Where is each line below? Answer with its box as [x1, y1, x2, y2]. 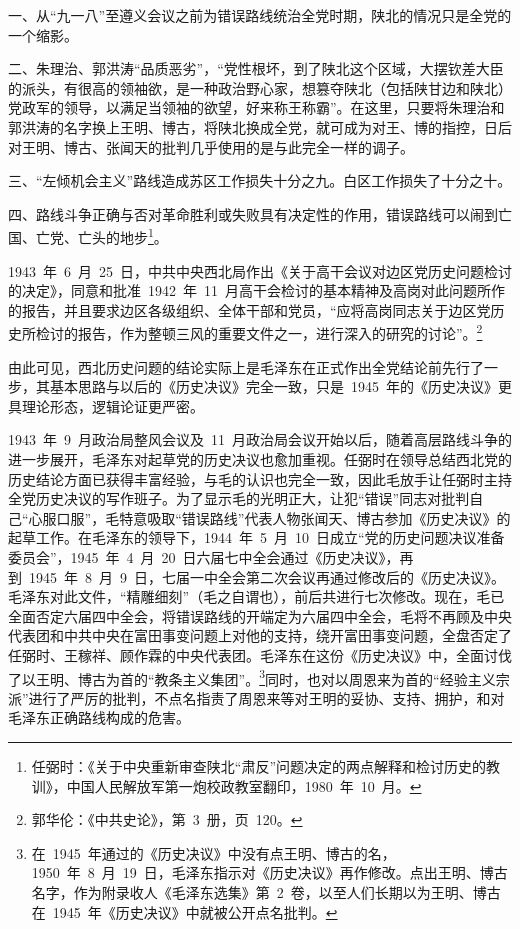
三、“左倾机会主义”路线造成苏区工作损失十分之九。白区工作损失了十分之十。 [8, 170, 512, 191]
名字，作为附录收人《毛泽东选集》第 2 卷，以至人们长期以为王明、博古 [31, 881, 501, 902]
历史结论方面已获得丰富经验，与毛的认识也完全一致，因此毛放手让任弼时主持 [8, 468, 512, 489]
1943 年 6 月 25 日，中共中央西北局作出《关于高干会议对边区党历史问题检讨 [8, 260, 512, 281]
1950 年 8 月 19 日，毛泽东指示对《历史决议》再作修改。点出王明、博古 [31, 862, 508, 883]
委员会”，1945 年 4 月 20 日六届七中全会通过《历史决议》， [8, 546, 400, 567]
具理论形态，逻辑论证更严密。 [8, 395, 204, 416]
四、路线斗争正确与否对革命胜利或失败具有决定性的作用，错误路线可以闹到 [8, 203, 498, 224]
